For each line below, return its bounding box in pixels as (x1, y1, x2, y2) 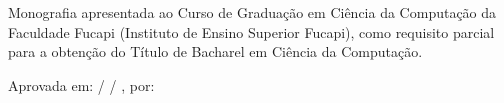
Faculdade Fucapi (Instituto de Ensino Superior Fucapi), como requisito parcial (8, 21, 495, 42)
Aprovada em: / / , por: (8, 74, 155, 95)
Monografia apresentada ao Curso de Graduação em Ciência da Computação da (8, 2, 497, 22)
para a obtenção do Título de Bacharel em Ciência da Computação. (8, 41, 423, 62)
